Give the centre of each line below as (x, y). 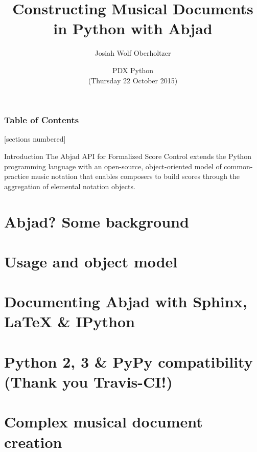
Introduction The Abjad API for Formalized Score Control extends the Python (128, 156)
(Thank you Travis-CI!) (88, 382)
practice (17, 176)
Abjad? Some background (97, 221)
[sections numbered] (35, 139)
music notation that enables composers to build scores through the (135, 176)
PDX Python (133, 70)
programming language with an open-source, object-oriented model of (113, 166)
